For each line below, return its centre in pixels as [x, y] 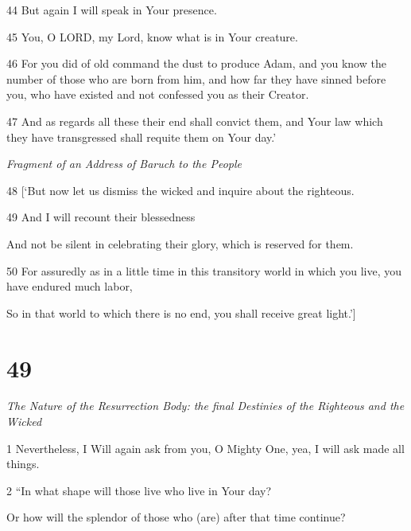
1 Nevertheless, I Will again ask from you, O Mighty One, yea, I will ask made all [205, 448]
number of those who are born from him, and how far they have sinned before [196, 78]
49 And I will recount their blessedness [101, 217]
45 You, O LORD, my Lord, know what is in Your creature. [152, 36]
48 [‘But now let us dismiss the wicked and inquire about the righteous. [180, 190]
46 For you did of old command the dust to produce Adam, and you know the [196, 63]
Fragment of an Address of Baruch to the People [124, 164]
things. [23, 464]
